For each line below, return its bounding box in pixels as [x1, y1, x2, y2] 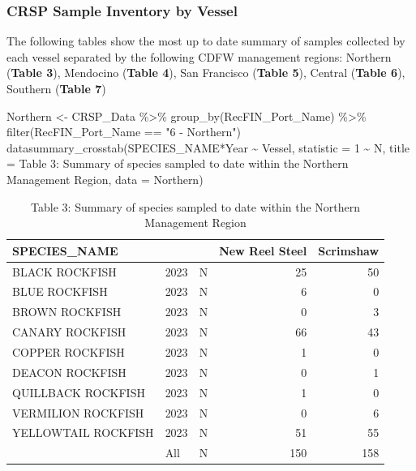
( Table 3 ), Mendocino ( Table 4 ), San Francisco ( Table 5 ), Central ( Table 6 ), [6, 64, 405, 81]
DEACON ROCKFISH [12, 363, 127, 380]
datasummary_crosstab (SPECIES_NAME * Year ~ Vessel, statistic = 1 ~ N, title [6, 139, 410, 156]
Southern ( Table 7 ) [6, 80, 106, 96]
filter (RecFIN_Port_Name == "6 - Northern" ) [6, 123, 241, 140]
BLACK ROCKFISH [12, 263, 117, 280]
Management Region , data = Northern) [6, 170, 204, 187]
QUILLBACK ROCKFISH [12, 383, 145, 400]
